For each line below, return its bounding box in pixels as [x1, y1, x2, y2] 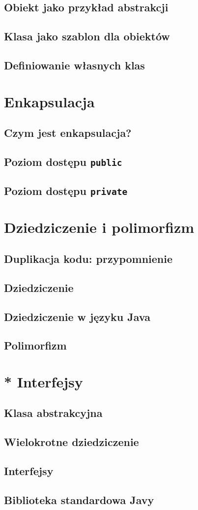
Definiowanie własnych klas [4, 57, 145, 72]
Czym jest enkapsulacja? [4, 125, 132, 140]
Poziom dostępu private [4, 183, 128, 198]
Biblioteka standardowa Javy [4, 492, 154, 507]
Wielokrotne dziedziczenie [4, 434, 139, 449]
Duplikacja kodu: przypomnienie [4, 251, 173, 266]
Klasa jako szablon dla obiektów [4, 29, 170, 44]
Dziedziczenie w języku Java [4, 309, 150, 324]
